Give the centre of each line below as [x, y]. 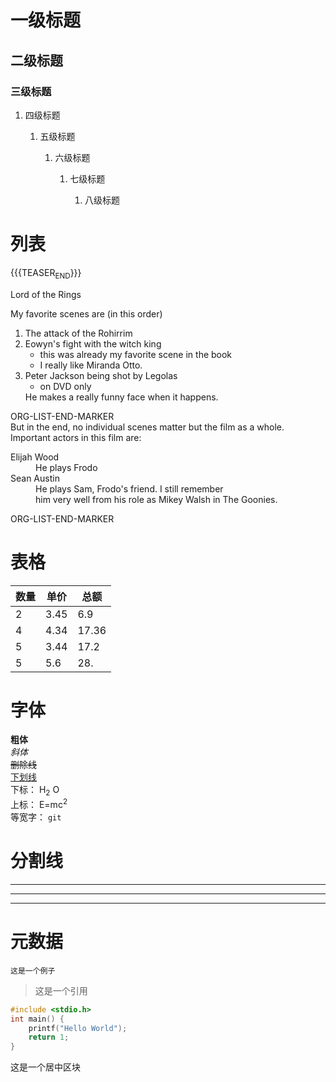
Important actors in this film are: [76, 437]
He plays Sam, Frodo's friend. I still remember [129, 488]
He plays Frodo [66, 467]
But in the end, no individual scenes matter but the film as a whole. [147, 427]
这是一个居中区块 [45, 1067]
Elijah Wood [35, 457]
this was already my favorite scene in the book [136, 354]
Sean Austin [35, 478]
